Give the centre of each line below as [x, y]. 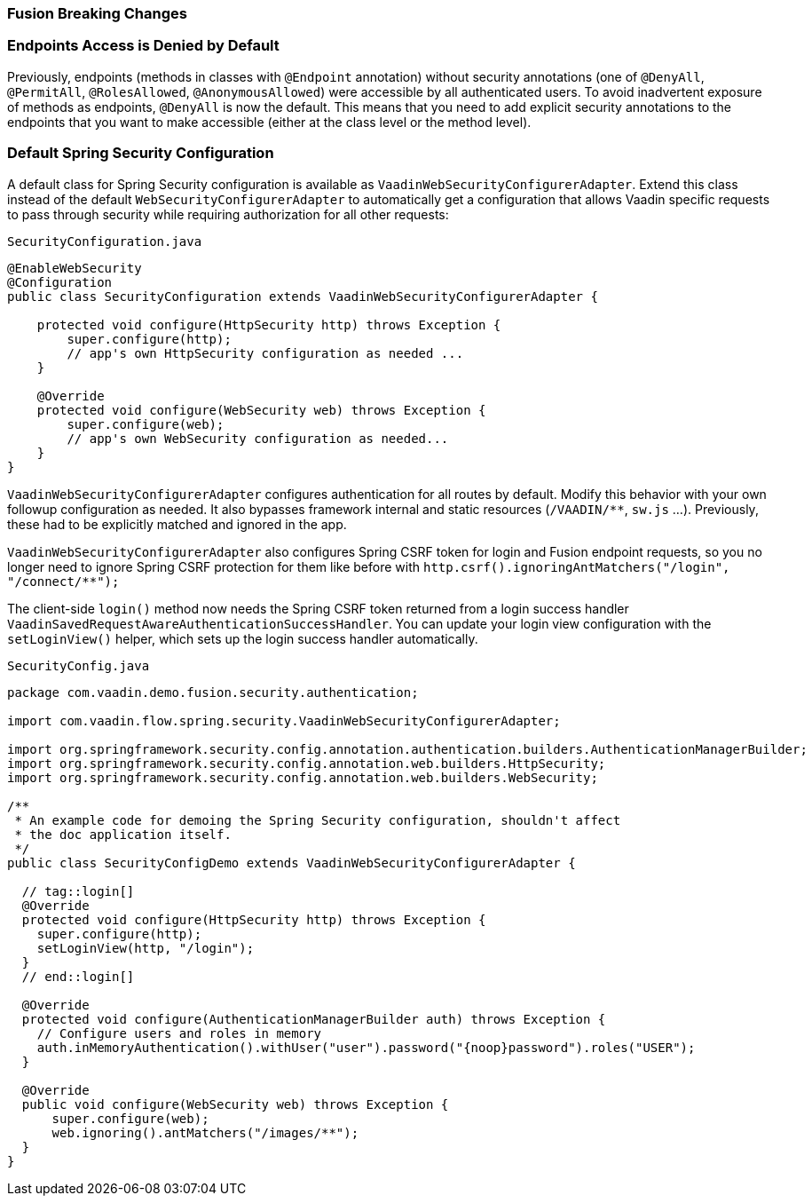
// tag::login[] [78, 891]
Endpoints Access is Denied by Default [143, 46]
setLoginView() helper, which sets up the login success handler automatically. [243, 638]
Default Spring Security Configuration [141, 153]
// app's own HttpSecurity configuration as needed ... [265, 353]
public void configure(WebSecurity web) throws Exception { [235, 1104]
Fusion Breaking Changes [97, 13]
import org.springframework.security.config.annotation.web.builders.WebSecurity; [303, 777]
